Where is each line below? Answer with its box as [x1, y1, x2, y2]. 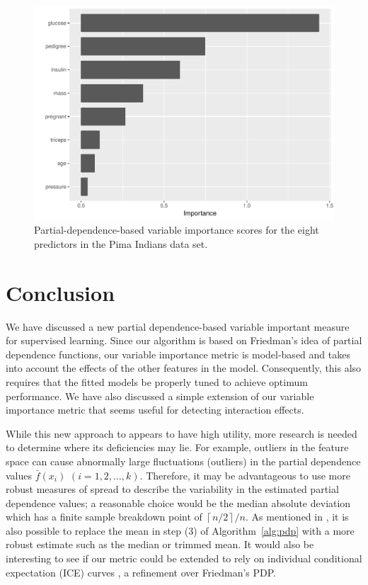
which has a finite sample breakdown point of [6, 509, 202, 524]
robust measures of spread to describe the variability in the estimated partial [6, 482, 339, 496]
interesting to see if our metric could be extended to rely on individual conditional [6, 551, 362, 566]
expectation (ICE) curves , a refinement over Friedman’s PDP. [6, 564, 277, 579]
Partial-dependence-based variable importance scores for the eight [34, 222, 319, 237]
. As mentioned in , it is [246, 509, 349, 524]
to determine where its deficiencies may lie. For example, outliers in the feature [6, 440, 349, 455]
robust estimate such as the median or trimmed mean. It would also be [6, 537, 314, 552]
